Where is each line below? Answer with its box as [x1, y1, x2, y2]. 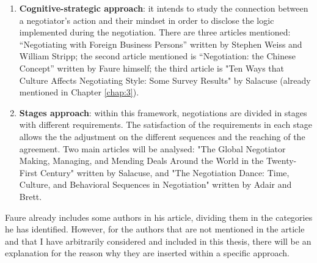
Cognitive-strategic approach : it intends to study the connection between [19, 2, 308, 14]
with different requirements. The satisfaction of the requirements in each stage [19, 118, 313, 131]
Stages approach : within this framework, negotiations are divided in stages [19, 106, 307, 119]
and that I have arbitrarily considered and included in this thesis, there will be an [5, 234, 312, 247]
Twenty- [266, 154, 297, 167]
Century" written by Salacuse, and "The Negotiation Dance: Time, [40, 166, 290, 179]
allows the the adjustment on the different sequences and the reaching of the [19, 130, 305, 143]
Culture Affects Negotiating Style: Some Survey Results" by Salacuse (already [19, 73, 311, 86]
